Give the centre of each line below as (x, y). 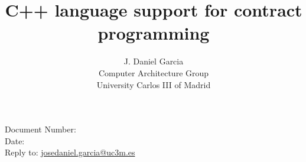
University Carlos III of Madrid (154, 84)
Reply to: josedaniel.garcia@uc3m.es (70, 152)
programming (154, 33)
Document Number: (40, 129)
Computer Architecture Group (154, 72)
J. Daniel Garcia (154, 61)
